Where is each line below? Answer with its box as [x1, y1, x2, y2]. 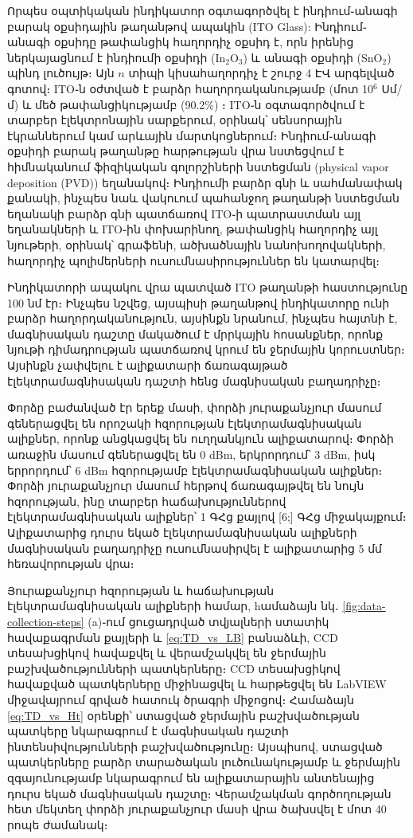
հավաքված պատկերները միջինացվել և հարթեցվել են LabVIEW [7, 675, 387, 692]
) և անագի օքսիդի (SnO [243, 49, 383, 65]
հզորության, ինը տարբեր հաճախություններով [7, 492, 286, 509]
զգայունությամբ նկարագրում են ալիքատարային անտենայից [7, 769, 375, 785]
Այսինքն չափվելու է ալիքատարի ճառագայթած [7, 357, 288, 374]
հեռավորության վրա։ [7, 555, 134, 572]
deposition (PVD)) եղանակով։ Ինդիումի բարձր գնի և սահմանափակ [7, 174, 403, 190]
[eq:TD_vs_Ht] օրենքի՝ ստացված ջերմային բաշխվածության [7, 707, 360, 723]
